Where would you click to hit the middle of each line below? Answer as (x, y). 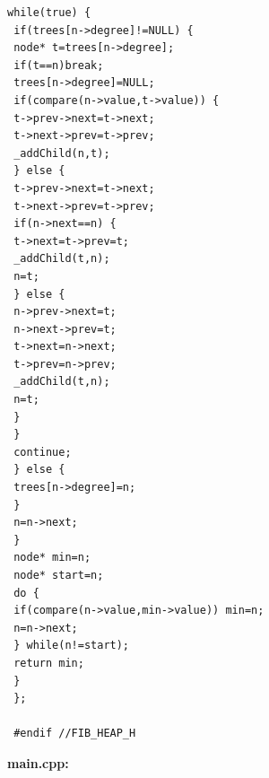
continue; (43, 452)
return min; (49, 663)
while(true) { (49, 13)
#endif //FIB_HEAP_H (75, 734)
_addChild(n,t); (62, 153)
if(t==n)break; (59, 65)
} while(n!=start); (72, 646)
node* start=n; (59, 575)
